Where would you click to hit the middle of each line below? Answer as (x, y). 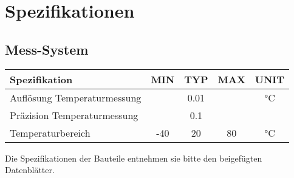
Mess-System (47, 49)
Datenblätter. (30, 170)
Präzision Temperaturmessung (74, 115)
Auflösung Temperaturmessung (76, 97)
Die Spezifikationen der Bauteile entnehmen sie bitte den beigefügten (134, 158)
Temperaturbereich (50, 132)
